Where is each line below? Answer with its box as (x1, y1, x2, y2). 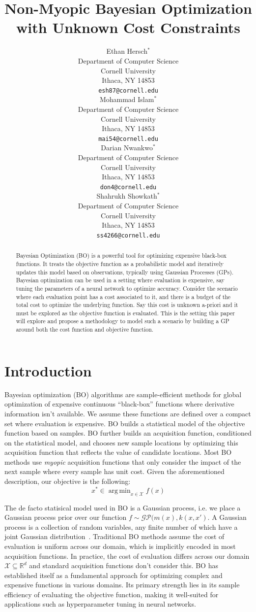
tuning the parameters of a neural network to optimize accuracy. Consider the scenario (16, 284, 238, 292)
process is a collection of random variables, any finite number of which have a (4, 521, 238, 532)
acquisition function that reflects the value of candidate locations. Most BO (4, 447, 232, 457)
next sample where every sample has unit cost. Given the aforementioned (4, 466, 225, 476)
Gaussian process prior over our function (4, 512, 127, 522)
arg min (108, 487, 131, 494)
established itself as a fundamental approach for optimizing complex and (4, 570, 223, 580)
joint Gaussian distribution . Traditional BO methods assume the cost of (4, 531, 225, 542)
